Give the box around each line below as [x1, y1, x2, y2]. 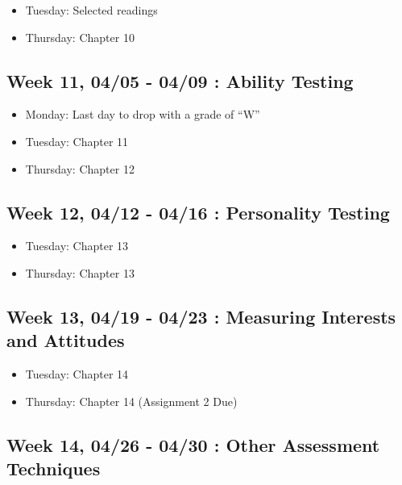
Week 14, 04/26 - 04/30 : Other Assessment [6, 432, 380, 457]
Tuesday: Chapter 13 [25, 237, 129, 254]
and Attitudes [6, 328, 125, 353]
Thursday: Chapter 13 [25, 264, 135, 281]
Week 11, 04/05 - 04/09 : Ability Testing [6, 68, 354, 93]
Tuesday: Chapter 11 [25, 132, 129, 149]
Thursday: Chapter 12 [25, 160, 135, 177]
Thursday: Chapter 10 [25, 28, 135, 45]
